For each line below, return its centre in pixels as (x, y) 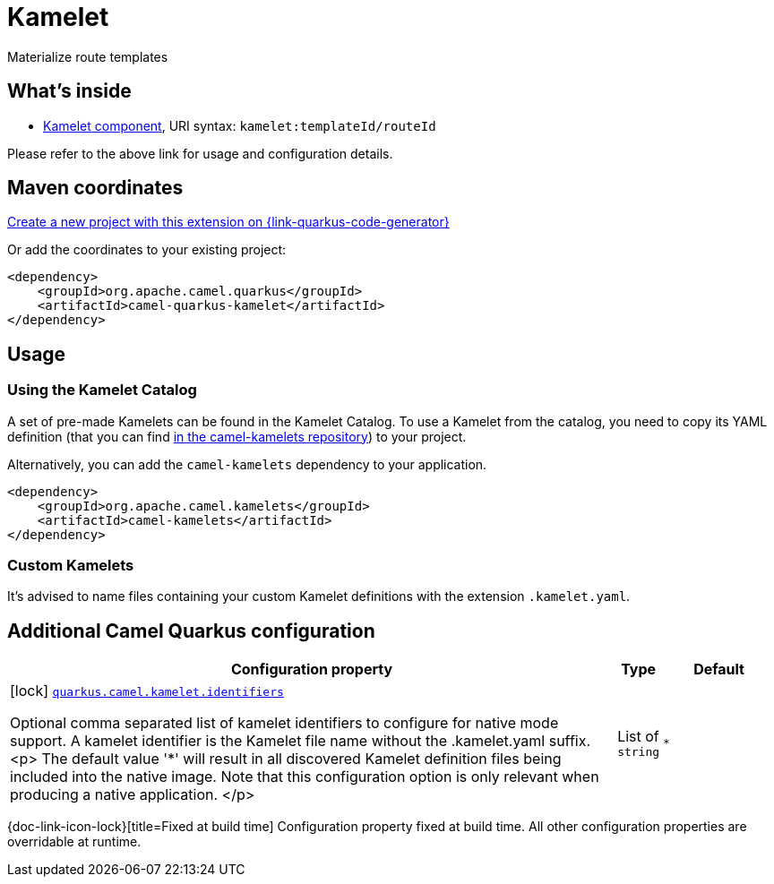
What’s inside (69, 91)
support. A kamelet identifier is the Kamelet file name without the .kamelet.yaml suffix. (301, 741)
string (639, 751)
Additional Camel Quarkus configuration (191, 631)
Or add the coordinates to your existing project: (147, 250)
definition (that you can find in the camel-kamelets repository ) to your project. (237, 436)
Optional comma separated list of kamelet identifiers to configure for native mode (284, 723)
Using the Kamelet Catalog (102, 390)
